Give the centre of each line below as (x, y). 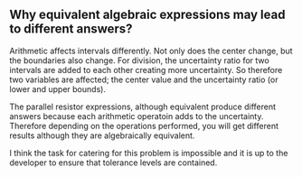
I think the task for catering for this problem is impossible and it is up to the (149, 153)
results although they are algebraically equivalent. (102, 135)
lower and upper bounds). (58, 88)
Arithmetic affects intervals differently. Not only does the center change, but (151, 51)
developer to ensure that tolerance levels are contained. (113, 163)
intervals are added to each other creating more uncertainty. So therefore (146, 70)
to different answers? (71, 29)
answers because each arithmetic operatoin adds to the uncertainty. (137, 116)
